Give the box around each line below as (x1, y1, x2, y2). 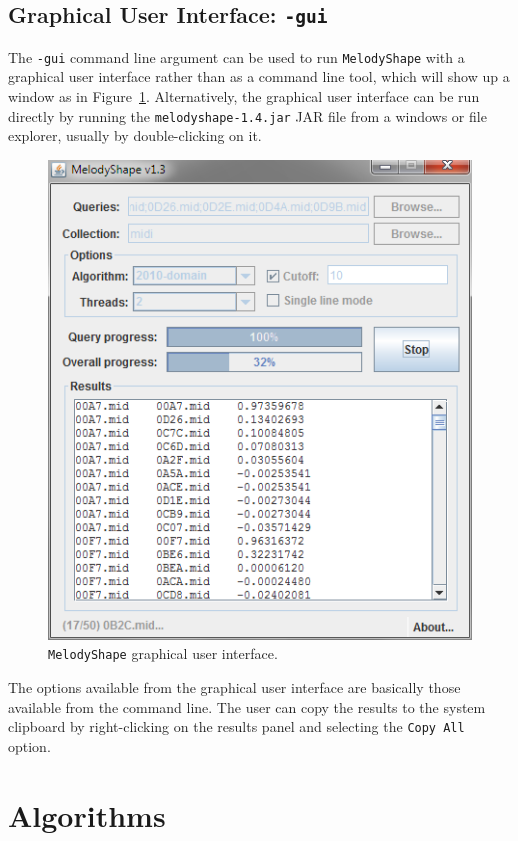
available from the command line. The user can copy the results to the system (8, 696, 486, 717)
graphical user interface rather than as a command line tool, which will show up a (8, 66, 510, 87)
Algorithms (8, 794, 166, 835)
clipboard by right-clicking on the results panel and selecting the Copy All (8, 716, 465, 737)
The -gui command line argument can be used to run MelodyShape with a (8, 46, 465, 67)
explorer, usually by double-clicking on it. (8, 125, 262, 146)
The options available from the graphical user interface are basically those (8, 677, 461, 698)
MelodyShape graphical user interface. (48, 643, 278, 664)
